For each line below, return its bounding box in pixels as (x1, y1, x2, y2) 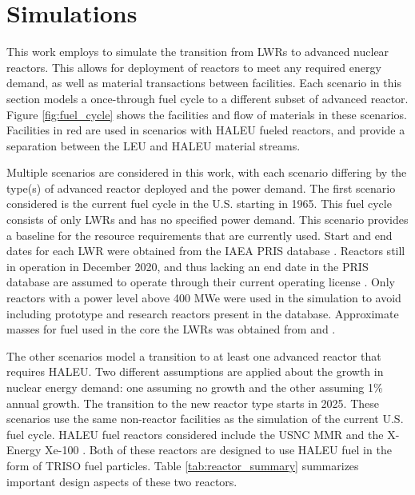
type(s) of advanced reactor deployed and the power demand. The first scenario (6, 179, 396, 196)
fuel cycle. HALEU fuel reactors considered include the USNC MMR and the (6, 425, 384, 442)
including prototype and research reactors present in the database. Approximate (6, 305, 399, 321)
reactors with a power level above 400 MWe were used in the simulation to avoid (6, 289, 401, 306)
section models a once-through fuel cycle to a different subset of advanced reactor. (6, 90, 409, 106)
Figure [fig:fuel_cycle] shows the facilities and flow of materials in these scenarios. (6, 106, 407, 122)
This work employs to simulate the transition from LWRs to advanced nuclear (6, 43, 389, 60)
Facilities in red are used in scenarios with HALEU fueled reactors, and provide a (6, 122, 405, 138)
